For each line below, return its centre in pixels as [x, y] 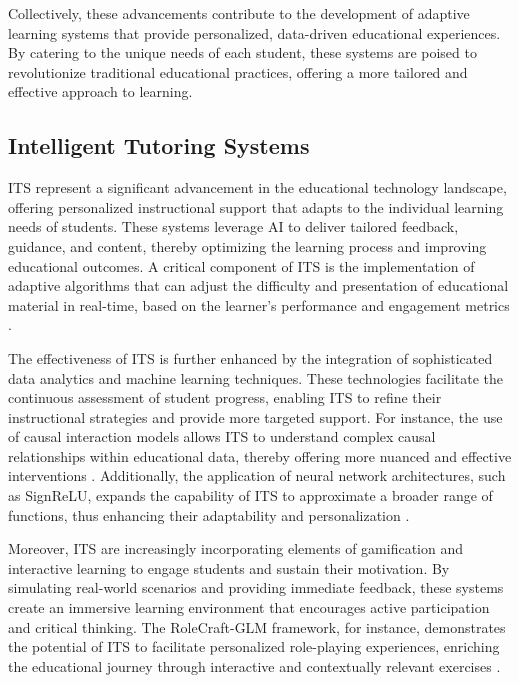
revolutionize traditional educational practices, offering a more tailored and [238, 71]
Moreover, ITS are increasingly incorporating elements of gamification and [236, 548]
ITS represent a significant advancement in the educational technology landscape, [257, 187]
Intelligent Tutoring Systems [159, 145]
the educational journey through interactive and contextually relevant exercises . [254, 665]
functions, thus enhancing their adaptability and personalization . [209, 514]
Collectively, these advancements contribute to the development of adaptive [239, 13]
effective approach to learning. [100, 91]
